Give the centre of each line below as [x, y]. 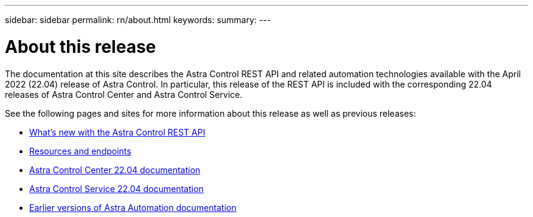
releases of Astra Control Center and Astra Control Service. [124, 94]
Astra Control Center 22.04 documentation [115, 170]
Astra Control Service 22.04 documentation [117, 188]
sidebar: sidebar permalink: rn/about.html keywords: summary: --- [138, 20]
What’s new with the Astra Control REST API [117, 132]
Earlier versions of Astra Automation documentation [133, 207]
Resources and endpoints [80, 151]
